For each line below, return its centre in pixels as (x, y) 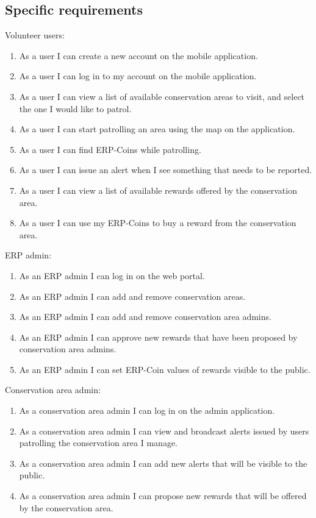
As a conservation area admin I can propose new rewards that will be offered (163, 496)
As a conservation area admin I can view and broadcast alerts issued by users (164, 431)
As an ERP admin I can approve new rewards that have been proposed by (158, 337)
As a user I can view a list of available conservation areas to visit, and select (162, 96)
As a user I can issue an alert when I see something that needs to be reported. (166, 170)
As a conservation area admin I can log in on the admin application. (147, 410)
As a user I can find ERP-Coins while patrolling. (110, 149)
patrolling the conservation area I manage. (98, 443)
